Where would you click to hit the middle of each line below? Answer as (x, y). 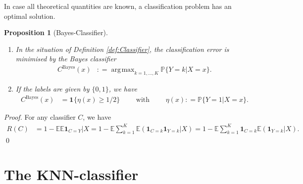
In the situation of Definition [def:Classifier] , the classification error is (122, 49)
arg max (123, 70)
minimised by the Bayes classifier (66, 59)
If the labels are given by (52, 89)
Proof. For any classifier (40, 117)
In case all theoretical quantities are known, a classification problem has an (118, 6)
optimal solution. (30, 16)
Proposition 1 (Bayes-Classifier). (56, 32)
